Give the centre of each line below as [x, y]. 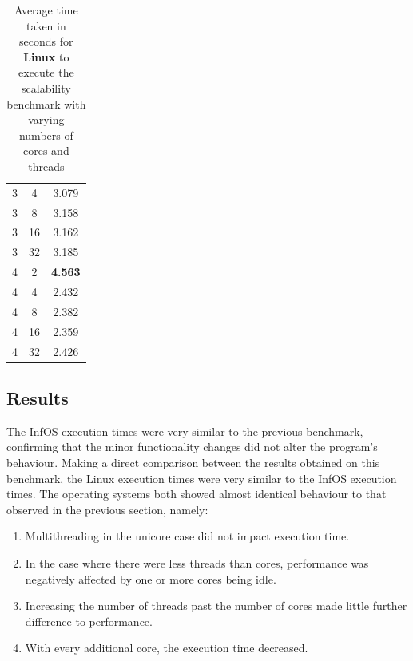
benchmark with [46, 103]
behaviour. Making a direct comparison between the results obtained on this [193, 463]
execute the [46, 72]
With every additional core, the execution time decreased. [167, 648]
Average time [46, 10]
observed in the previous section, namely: [107, 509]
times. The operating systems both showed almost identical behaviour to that [197, 494]
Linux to [46, 56]
